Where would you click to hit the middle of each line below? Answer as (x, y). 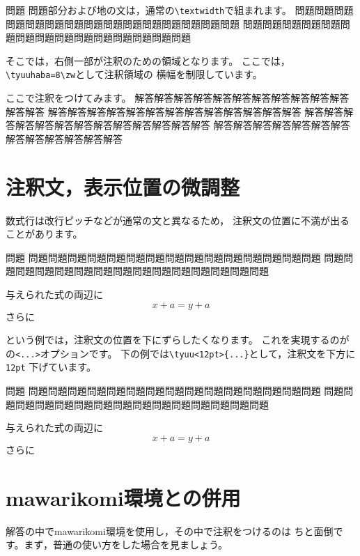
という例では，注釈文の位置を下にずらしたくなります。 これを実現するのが (178, 340)
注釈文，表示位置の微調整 (123, 186)
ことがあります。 (44, 234)
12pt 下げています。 (51, 367)
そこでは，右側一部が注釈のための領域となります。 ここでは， (148, 60)
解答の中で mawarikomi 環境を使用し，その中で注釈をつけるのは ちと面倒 (170, 531)
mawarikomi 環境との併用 (123, 497)
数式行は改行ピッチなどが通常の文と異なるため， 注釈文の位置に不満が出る (178, 220)
